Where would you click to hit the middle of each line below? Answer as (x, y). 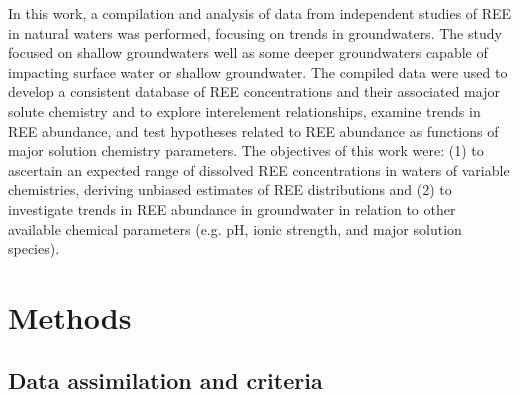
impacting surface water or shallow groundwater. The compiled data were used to (258, 71)
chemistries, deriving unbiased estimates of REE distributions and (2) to (230, 189)
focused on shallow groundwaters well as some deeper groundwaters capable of (248, 52)
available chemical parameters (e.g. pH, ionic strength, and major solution (235, 228)
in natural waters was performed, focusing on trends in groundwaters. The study (255, 32)
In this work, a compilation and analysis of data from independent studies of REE (260, 13)
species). (34, 248)
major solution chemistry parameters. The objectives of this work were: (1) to (246, 150)
